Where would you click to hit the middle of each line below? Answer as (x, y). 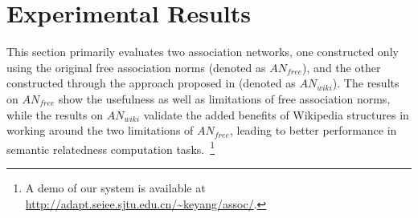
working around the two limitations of (100, 130)
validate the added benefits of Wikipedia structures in (276, 114)
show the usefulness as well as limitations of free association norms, (225, 98)
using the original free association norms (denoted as (136, 67)
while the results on (55, 114)
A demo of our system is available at (115, 187)
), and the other (342, 67)
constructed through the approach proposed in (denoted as (151, 83)
